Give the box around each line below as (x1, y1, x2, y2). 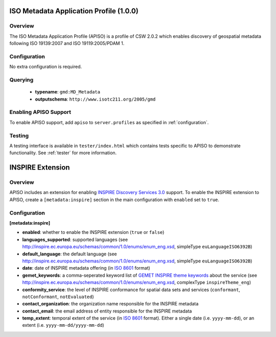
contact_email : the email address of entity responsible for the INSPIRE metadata (22, 308, 192, 314)
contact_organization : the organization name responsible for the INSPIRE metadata (22, 301, 199, 307)
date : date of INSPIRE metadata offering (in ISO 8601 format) (22, 265, 150, 271)
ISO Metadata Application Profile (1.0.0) (9, 7, 139, 15)
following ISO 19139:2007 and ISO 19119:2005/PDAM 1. (9, 40, 125, 46)
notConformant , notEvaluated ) (22, 294, 94, 300)
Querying (9, 77, 34, 84)
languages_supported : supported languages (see (22, 236, 128, 243)
